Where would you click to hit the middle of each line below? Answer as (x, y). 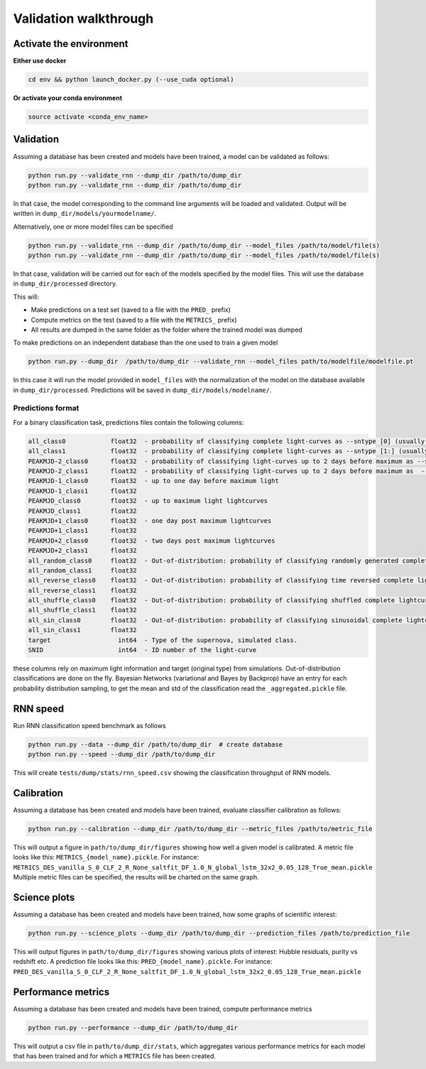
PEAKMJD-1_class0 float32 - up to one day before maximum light (154, 481)
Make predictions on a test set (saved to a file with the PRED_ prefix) (131, 310)
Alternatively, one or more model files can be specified (93, 227)
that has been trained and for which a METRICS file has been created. (115, 1056)
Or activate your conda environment (68, 98)
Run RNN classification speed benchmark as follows (89, 725)
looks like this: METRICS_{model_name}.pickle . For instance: (106, 857)
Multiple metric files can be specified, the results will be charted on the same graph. (136, 877)
